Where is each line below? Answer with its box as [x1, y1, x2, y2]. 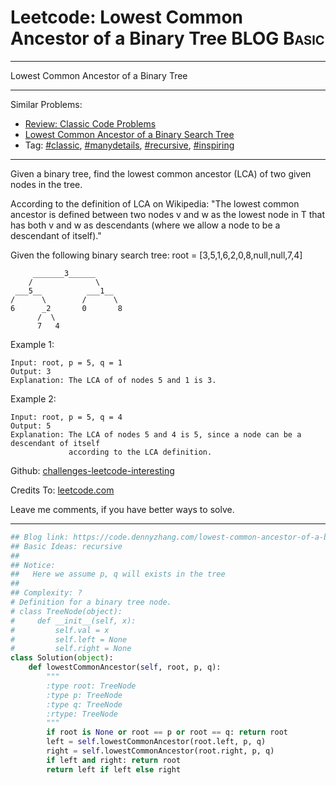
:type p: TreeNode [46, 690, 123, 700]
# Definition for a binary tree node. [10, 597, 172, 608]
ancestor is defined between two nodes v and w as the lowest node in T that [10, 208, 326, 220]
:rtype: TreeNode [46, 709, 118, 719]
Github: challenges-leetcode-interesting [10, 464, 175, 476]
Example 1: [10, 338, 55, 350]
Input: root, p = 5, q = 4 [10, 412, 123, 422]
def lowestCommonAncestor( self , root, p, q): [28, 662, 222, 673]
